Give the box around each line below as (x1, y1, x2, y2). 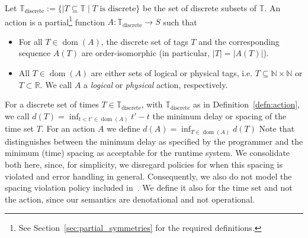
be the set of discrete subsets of (143, 2, 257, 14)
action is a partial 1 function (5, 14, 105, 28)
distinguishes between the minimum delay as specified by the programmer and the (5, 135, 303, 147)
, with (141, 98, 163, 110)
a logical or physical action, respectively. (84, 78, 228, 90)
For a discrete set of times (5, 98, 99, 110)
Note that (259, 122, 295, 135)
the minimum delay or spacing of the (152, 109, 287, 122)
